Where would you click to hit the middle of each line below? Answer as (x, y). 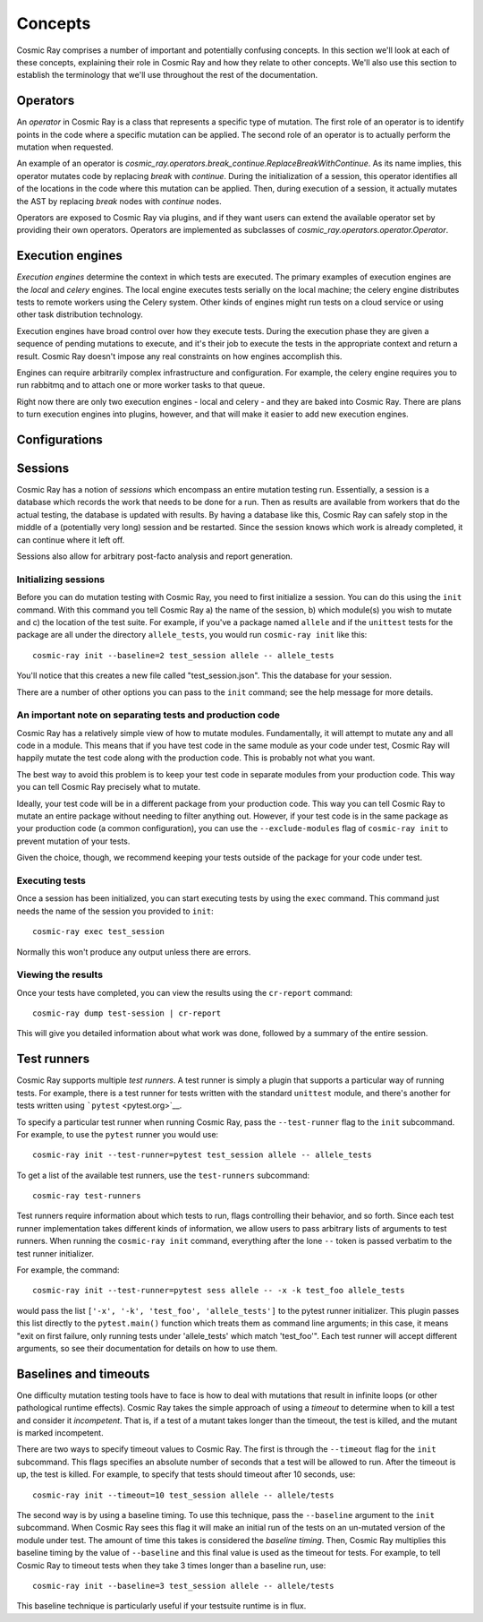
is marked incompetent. (60, 1433)
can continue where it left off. (71, 540)
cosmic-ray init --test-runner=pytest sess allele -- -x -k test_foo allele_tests (219, 1291)
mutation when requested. (65, 147)
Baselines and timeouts (83, 1373)
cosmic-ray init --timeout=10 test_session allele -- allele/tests (183, 1495)
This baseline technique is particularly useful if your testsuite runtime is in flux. (161, 1606)
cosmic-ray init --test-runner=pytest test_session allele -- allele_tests (202, 1155)
